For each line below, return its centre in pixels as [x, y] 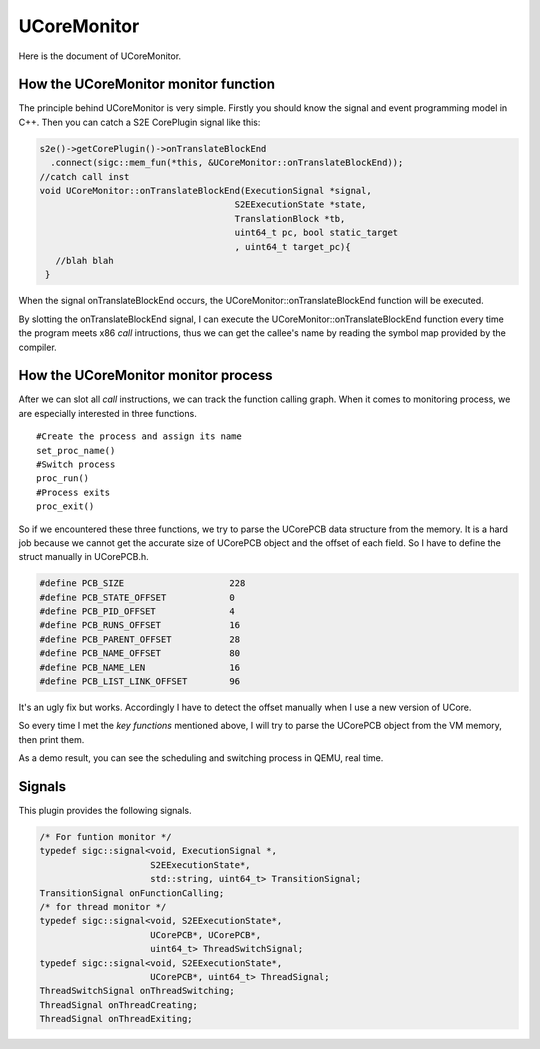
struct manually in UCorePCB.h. [83, 557]
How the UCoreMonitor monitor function [146, 84]
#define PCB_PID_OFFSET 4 [137, 611]
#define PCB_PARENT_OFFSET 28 [139, 639]
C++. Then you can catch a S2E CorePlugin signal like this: [139, 122]
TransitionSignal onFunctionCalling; [132, 893]
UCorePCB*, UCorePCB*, [206, 934]
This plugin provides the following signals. [105, 811]
